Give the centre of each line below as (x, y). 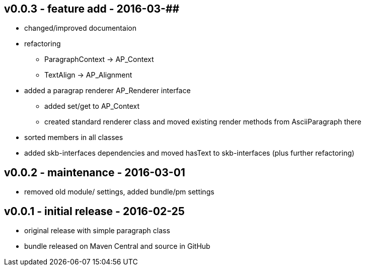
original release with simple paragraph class (97, 231)
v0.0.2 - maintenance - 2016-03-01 (95, 172)
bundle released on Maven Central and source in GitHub (117, 246)
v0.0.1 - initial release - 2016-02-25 (94, 211)
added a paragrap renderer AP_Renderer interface (107, 91)
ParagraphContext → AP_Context (99, 59)
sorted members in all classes (74, 138)
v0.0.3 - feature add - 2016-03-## (92, 9)
